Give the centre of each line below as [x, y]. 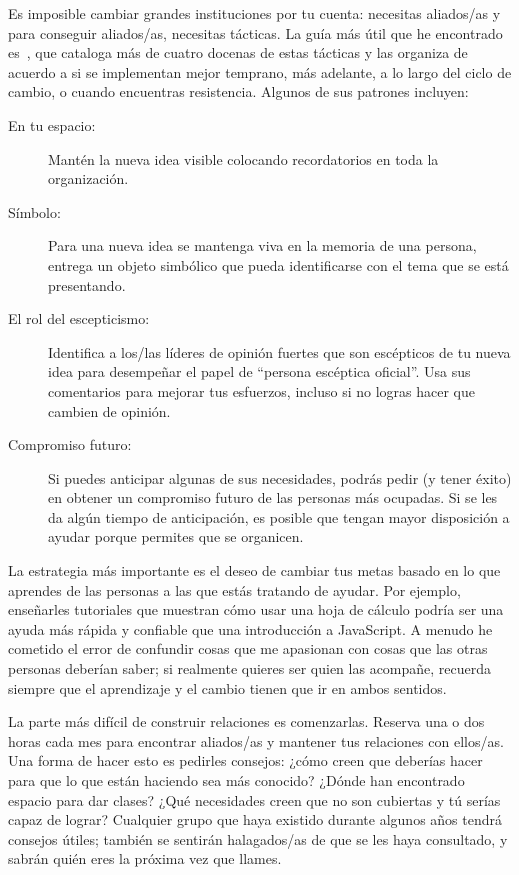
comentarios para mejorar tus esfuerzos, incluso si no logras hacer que [261, 390]
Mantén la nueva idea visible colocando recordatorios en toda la [243, 158]
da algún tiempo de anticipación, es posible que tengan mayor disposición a [279, 516]
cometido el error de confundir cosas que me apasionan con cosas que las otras [248, 648]
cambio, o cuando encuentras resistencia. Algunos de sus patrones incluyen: [238, 91]
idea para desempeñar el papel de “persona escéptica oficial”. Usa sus [259, 371]
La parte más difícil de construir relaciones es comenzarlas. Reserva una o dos [246, 721]
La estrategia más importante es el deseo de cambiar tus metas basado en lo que [254, 570]
